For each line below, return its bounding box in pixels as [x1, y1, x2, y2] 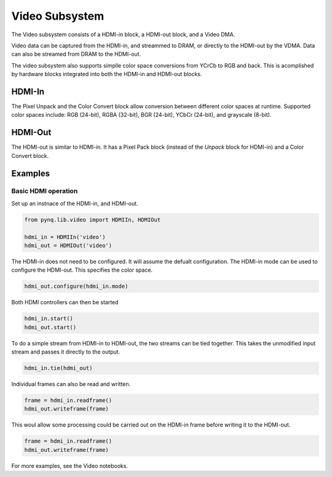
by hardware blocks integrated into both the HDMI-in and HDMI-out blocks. [11, 71, 202, 78]
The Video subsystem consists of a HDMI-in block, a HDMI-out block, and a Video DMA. [11, 31, 235, 38]
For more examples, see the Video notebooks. [11, 462, 128, 470]
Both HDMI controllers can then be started [11, 299, 119, 306]
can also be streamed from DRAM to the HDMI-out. [11, 50, 141, 58]
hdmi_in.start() [24, 315, 74, 322]
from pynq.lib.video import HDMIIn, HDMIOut [24, 216, 161, 223]
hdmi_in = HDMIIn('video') [24, 234, 106, 240]
